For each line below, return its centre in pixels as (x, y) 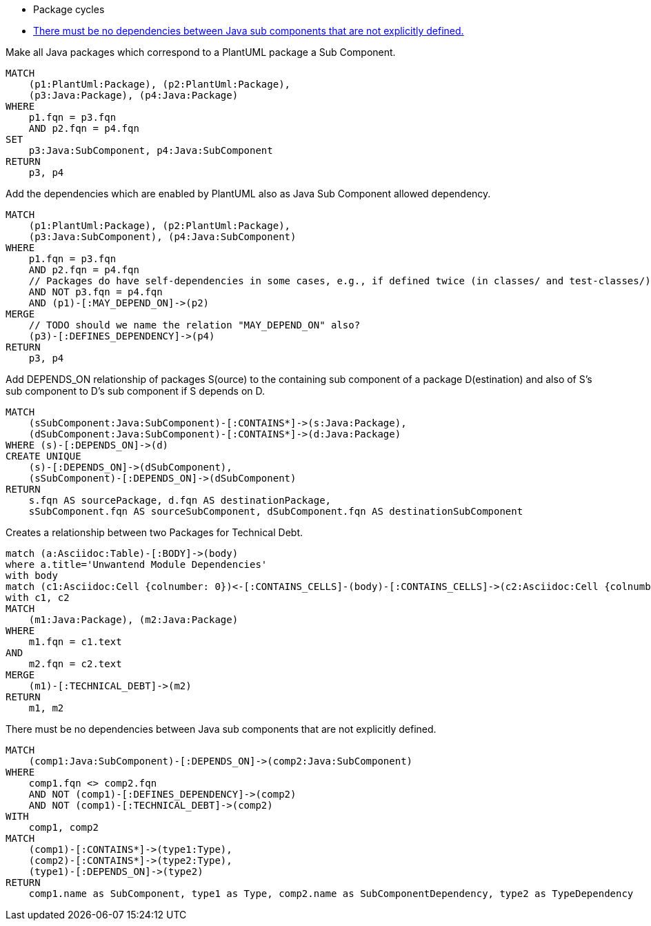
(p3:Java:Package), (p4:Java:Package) (133, 95)
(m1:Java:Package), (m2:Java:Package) (133, 620)
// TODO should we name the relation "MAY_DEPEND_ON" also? (194, 325)
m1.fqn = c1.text (75, 642)
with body (32, 575)
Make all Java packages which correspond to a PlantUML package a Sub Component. (201, 52)
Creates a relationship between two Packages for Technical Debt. (154, 532)
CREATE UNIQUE (43, 456)
